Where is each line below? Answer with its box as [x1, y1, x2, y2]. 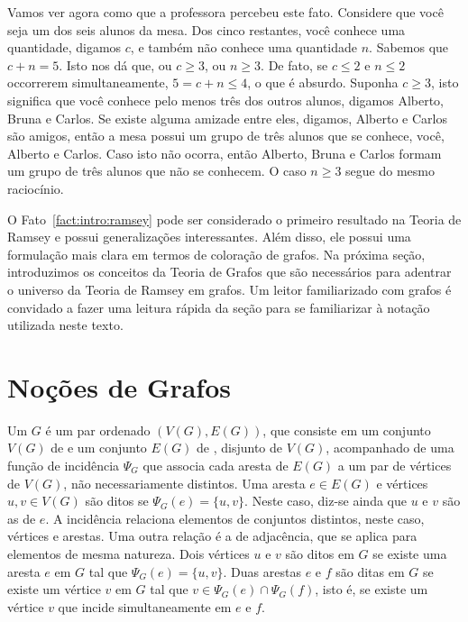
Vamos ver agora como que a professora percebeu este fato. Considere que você [7, 3, 444, 21]
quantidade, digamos [7, 38, 122, 57]
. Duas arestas [223, 562, 301, 581]
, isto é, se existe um [315, 580, 428, 599]
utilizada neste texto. [7, 316, 124, 334]
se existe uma [372, 544, 447, 563]
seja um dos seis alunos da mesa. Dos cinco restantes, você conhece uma [7, 20, 406, 39]
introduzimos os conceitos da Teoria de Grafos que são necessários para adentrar [7, 262, 452, 281]
